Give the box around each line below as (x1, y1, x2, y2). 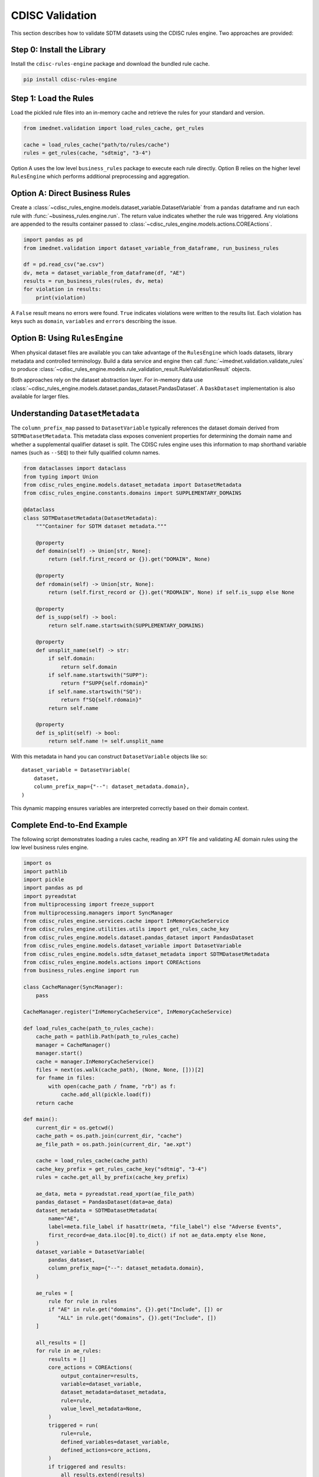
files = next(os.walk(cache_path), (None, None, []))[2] (35, 1066, 204, 1073)
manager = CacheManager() (35, 1042, 111, 1048)
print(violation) (35, 294, 86, 301)
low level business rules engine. (11, 844, 89, 851)
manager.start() (35, 1050, 83, 1057)
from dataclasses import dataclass (23, 465, 126, 472)
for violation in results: (23, 286, 102, 292)
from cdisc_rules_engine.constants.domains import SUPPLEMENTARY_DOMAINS (23, 490, 242, 496)
